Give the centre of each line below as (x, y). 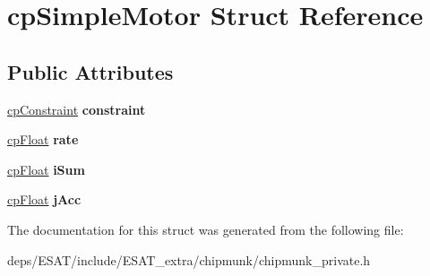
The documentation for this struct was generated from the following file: (206, 229)
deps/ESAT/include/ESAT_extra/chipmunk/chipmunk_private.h (189, 259)
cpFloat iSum (46, 169)
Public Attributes (90, 71)
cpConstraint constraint (77, 109)
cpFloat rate (43, 139)
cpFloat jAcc (44, 199)
